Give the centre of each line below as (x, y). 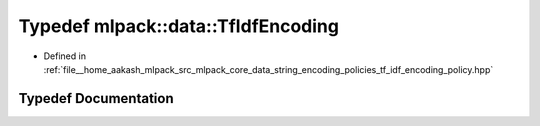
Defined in (65, 56)
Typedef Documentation (96, 98)
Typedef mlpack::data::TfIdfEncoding (179, 26)
